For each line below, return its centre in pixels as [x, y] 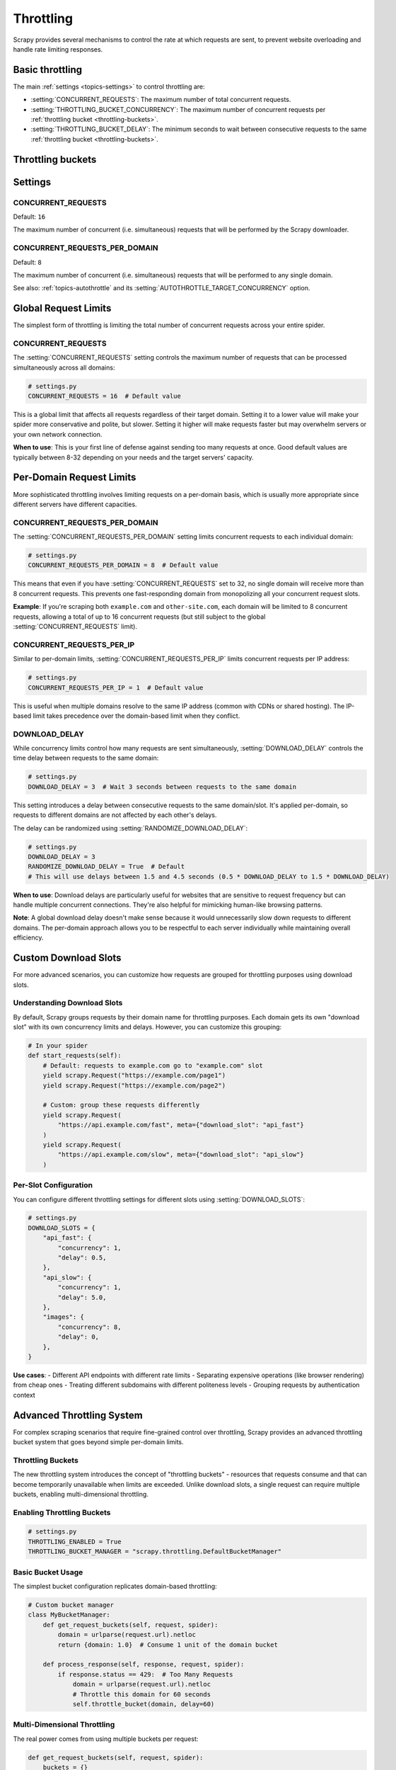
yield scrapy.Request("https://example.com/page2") [134, 1085]
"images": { [64, 1317]
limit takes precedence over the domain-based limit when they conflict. [136, 716]
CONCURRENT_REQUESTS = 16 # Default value [105, 396]
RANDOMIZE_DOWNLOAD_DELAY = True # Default [106, 867]
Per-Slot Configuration [53, 1185]
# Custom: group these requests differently [121, 1105]
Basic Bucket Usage [48, 1572]
